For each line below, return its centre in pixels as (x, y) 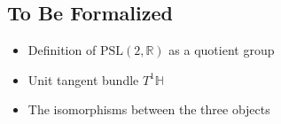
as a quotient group (222, 50)
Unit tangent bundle (83, 79)
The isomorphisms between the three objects (149, 109)
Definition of (62, 50)
